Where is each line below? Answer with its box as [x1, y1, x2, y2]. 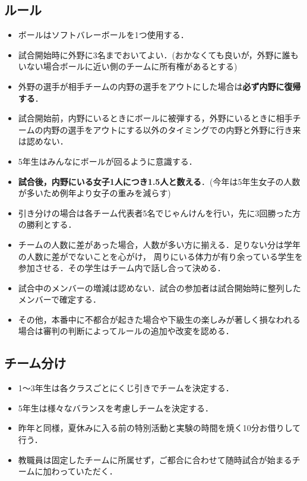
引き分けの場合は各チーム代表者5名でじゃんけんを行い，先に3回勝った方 [18, 206, 301, 219]
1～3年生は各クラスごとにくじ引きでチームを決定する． [18, 382, 234, 394]
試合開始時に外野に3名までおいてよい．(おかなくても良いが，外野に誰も [18, 48, 299, 61]
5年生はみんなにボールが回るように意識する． [18, 155, 197, 167]
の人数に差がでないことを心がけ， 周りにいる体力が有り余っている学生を [18, 250, 303, 262]
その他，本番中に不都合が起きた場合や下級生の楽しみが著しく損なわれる [18, 313, 301, 325]
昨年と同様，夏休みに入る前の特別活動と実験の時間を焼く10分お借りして [18, 422, 301, 434]
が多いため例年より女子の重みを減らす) [18, 187, 171, 199]
